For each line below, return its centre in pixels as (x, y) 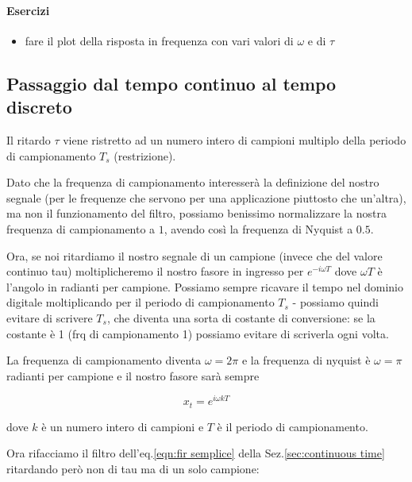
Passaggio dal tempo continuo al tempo (171, 83)
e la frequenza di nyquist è (306, 360)
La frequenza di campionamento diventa (104, 360)
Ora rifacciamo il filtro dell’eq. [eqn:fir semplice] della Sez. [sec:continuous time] (196, 453)
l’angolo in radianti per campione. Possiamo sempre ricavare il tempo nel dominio (205, 286)
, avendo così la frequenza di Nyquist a (258, 228)
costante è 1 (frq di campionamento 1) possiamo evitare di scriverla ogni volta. (198, 333)
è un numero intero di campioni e (123, 426)
